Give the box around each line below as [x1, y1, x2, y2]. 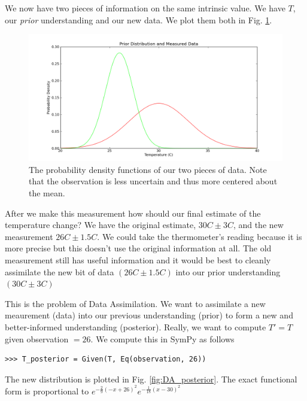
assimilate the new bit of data [5, 265, 114, 278]
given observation [5, 332, 69, 345]
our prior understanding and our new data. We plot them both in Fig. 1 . [5, 13, 272, 26]
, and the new [233, 218, 284, 231]
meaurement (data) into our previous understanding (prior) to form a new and [5, 309, 293, 321]
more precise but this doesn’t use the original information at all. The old [5, 242, 272, 254]
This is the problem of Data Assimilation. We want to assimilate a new [5, 297, 266, 309]
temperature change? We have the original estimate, [5, 218, 196, 231]
